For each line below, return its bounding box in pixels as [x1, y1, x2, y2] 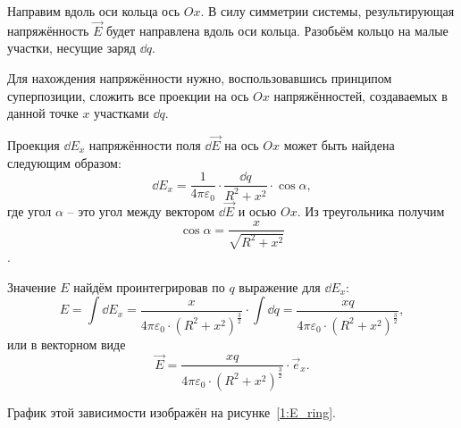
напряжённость [7, 21, 89, 39]
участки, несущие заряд [7, 38, 136, 57]
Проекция [7, 136, 60, 154]
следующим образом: [7, 153, 122, 172]
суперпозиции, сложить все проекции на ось [7, 86, 249, 105]
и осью [238, 201, 277, 220]
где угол [7, 201, 52, 220]
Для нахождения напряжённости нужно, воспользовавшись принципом [7, 69, 392, 87]
